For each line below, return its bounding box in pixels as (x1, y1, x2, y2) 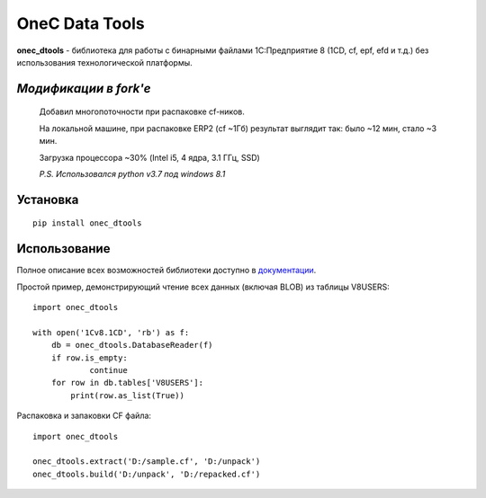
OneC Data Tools (16, 13, 145, 33)
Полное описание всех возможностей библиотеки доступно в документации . (16, 265, 317, 276)
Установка (16, 191, 79, 207)
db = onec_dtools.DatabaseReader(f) (50, 340, 213, 351)
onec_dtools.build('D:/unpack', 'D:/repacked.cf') (32, 468, 261, 479)
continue (89, 365, 128, 375)
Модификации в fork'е (16, 81, 151, 96)
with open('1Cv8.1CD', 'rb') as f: (32, 327, 190, 337)
